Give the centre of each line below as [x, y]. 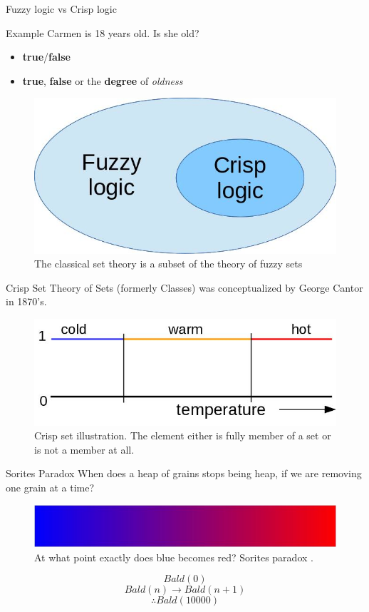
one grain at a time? [50, 488]
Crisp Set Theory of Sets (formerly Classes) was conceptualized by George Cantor [184, 287]
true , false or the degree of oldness [103, 80]
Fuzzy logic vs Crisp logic [61, 9]
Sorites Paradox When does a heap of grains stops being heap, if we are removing [184, 473]
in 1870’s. [26, 301]
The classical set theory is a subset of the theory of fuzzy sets [168, 264]
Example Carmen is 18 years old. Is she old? [103, 32]
